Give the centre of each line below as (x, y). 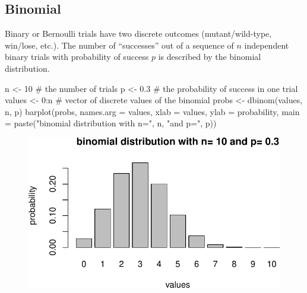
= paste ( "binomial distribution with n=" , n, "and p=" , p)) (111, 123)
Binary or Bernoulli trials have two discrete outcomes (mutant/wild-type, (138, 34)
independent (267, 45)
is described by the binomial (210, 57)
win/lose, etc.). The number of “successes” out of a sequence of (119, 45)
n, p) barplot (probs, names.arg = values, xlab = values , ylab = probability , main (152, 111)
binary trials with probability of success (77, 57)
